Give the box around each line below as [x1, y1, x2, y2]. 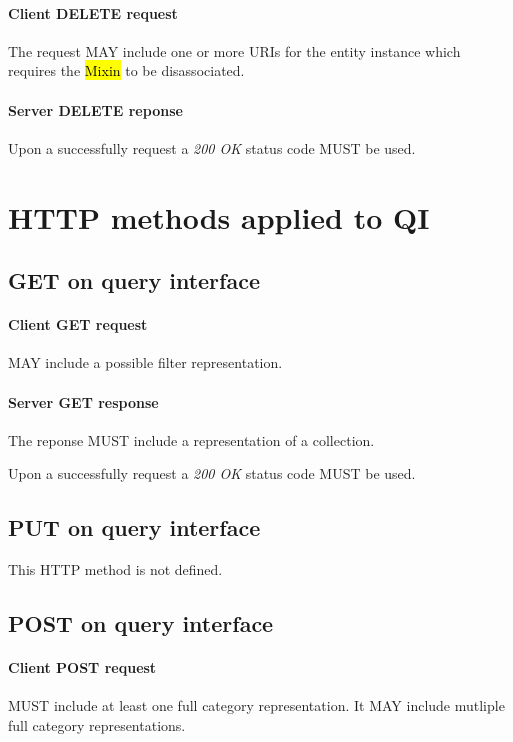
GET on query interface [8, 265, 260, 296]
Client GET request [8, 314, 148, 335]
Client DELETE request [8, 2, 178, 23]
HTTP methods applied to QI [8, 196, 430, 237]
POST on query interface [8, 608, 274, 639]
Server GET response [8, 391, 159, 412]
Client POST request [8, 657, 157, 678]
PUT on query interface [8, 512, 261, 543]
